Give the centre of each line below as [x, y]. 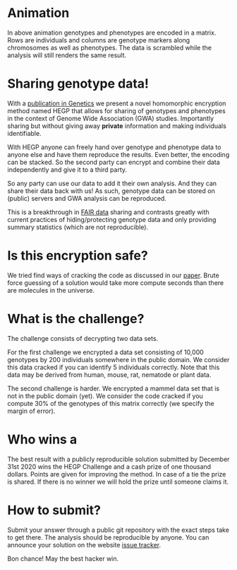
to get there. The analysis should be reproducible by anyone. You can [108, 537]
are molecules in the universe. [51, 290]
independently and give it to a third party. [67, 169]
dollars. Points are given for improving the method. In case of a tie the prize [117, 474]
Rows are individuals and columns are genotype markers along [99, 40]
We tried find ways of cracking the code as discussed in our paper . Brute [114, 275]
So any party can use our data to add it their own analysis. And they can [112, 183]
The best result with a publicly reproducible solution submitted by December [119, 459]
